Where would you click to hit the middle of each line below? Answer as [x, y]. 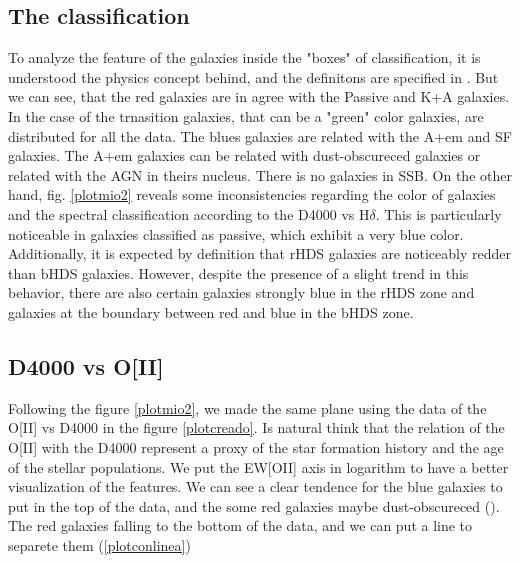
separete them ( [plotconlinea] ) [99, 544]
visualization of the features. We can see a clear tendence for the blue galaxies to [255, 486]
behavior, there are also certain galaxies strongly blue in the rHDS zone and [241, 292]
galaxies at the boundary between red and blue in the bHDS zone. [211, 311]
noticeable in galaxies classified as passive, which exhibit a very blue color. [236, 233]
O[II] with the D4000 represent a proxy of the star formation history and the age [256, 446]
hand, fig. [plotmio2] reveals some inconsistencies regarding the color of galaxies [252, 194]
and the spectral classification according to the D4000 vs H [189, 213]
